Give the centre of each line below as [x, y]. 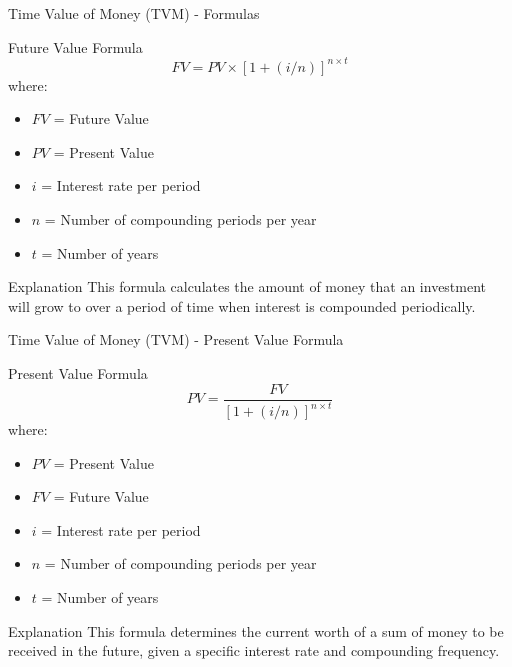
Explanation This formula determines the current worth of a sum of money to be [256, 630]
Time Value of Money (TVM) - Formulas [134, 13]
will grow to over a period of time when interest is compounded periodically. [242, 305]
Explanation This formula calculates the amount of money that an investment [247, 286]
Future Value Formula [75, 46]
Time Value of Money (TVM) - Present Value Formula [176, 339]
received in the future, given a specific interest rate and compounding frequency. [254, 650]
